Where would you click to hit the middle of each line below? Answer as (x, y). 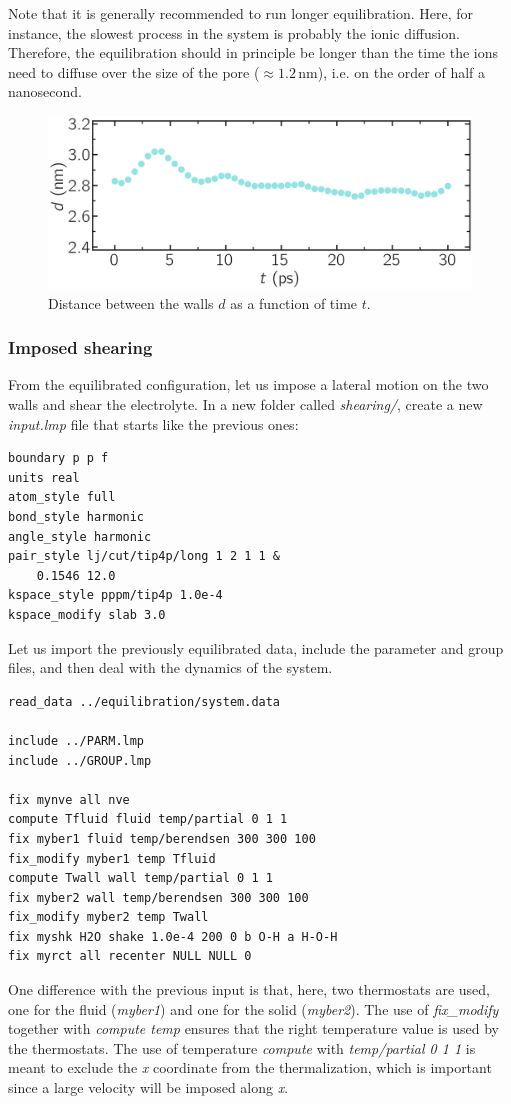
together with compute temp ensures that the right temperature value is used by (253, 1028)
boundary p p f (58, 458)
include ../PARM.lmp (76, 740)
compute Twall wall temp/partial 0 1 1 (140, 878)
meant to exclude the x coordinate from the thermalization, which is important (250, 1067)
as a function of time (294, 302)
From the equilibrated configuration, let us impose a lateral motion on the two (248, 384)
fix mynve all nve (69, 799)
